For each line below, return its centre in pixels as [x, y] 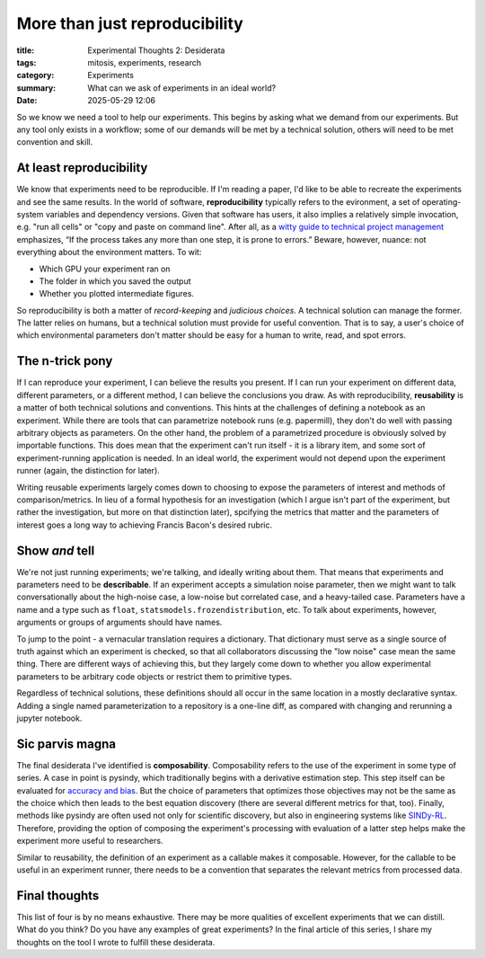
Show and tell [56, 550]
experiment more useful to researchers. [90, 841]
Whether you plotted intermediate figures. [117, 294]
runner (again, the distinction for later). [88, 471]
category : [35, 75]
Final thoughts [58, 896]
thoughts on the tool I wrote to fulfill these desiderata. [116, 942]
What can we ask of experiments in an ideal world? [182, 88]
